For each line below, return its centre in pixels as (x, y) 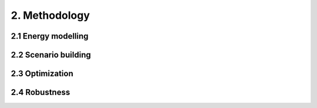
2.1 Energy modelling (50, 36)
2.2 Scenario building (51, 55)
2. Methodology (50, 15)
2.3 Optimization (42, 74)
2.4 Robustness (41, 92)
